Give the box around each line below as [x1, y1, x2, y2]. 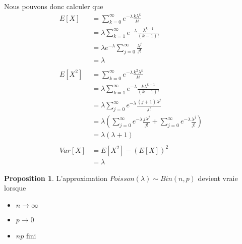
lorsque [4, 182, 26, 193]
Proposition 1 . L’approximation [4, 172, 108, 183]
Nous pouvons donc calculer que [4, 1, 103, 11]
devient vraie [198, 172, 238, 183]
